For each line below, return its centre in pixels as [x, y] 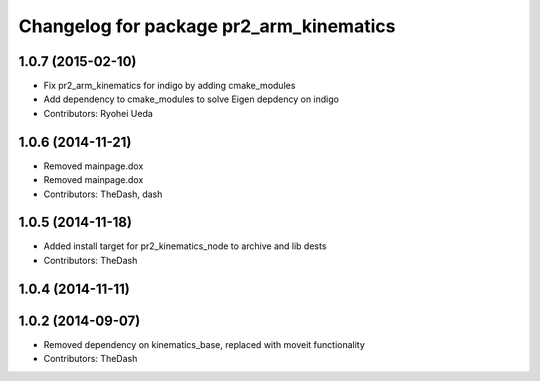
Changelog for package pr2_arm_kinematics [207, 26]
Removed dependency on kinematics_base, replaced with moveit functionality [204, 344]
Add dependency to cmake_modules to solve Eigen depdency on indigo [191, 99]
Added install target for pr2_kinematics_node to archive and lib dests [185, 246]
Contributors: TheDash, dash [103, 194]
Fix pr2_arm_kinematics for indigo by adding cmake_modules [169, 86]
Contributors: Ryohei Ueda [98, 113]
